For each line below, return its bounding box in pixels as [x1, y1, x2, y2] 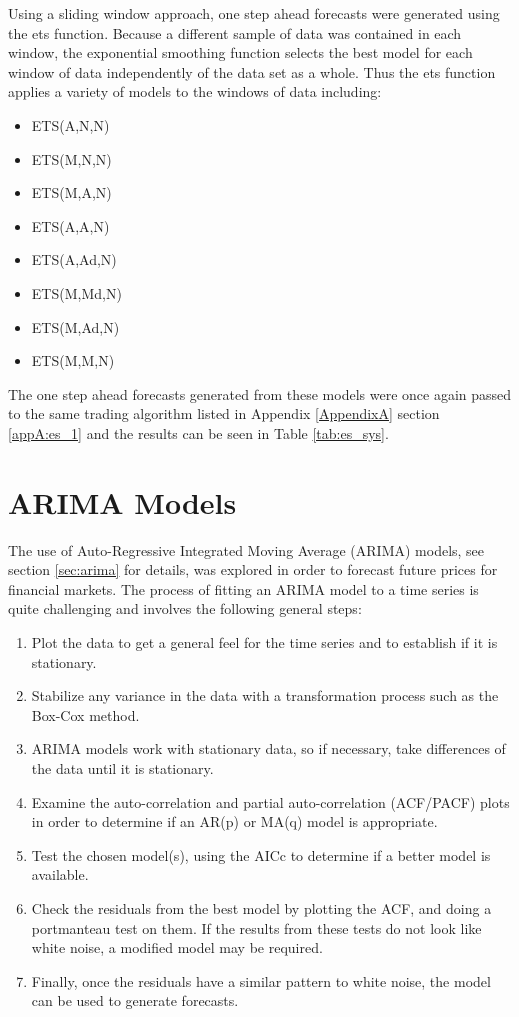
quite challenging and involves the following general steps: [8, 598, 362, 619]
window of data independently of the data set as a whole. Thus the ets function [8, 61, 496, 82]
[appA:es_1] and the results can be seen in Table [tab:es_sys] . [8, 422, 389, 443]
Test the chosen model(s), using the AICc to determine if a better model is [31, 844, 491, 865]
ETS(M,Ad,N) [31, 316, 120, 337]
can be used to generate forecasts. [31, 990, 239, 1011]
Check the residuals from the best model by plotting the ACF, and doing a [31, 897, 492, 918]
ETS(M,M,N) [31, 350, 115, 371]
